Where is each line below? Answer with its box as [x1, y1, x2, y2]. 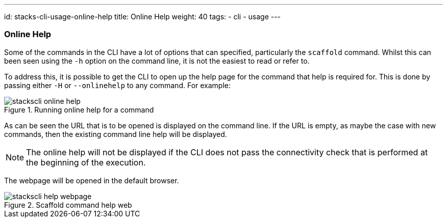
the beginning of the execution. [26, 157, 146, 168]
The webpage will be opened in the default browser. [4, 176, 179, 185]
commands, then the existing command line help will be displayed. [4, 129, 227, 138]
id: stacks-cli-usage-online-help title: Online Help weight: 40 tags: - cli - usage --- [4, 12, 281, 21]
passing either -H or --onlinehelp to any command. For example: [4, 80, 231, 90]
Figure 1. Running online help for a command [4, 105, 154, 114]
